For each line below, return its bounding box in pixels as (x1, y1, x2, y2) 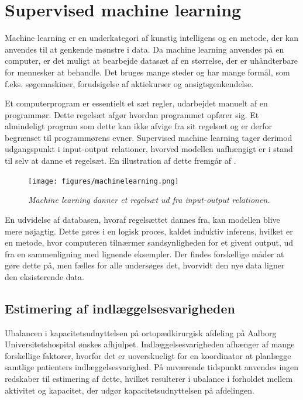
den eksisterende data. (5, 270, 84, 282)
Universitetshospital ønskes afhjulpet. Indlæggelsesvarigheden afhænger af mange (5, 338, 295, 350)
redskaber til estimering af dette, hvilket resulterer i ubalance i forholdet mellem (5, 373, 293, 385)
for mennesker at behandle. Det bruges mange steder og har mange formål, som (5, 65, 290, 78)
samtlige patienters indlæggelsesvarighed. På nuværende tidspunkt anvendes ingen (5, 361, 299, 373)
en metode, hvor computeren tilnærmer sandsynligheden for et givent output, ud (5, 236, 294, 249)
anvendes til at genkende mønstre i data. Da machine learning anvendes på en (5, 43, 284, 55)
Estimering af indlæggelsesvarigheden (5, 299, 236, 317)
